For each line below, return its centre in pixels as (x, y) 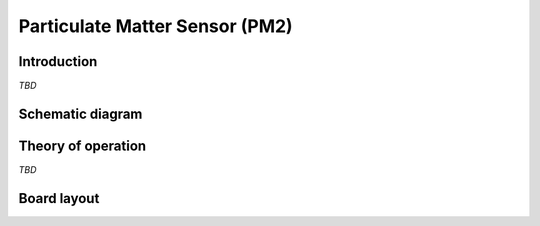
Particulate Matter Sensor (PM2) (156, 26)
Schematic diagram (80, 113)
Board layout (59, 198)
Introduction (58, 61)
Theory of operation (82, 145)
